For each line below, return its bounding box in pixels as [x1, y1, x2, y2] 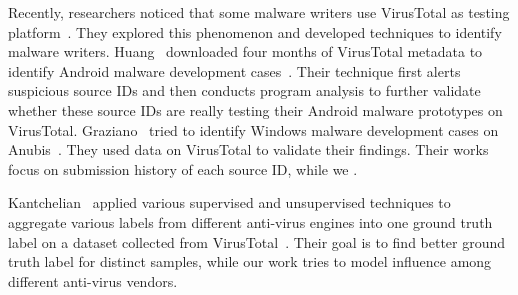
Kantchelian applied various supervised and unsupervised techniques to [8, 192, 451, 213]
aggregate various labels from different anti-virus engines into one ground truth [8, 211, 493, 232]
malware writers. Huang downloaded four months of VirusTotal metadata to [8, 41, 483, 62]
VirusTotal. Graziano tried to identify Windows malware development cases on [8, 119, 499, 140]
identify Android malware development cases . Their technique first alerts [8, 60, 461, 81]
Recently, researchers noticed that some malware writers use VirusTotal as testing [8, 2, 510, 22]
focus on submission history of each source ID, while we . [8, 158, 358, 179]
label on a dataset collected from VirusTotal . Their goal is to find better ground [8, 231, 506, 252]
